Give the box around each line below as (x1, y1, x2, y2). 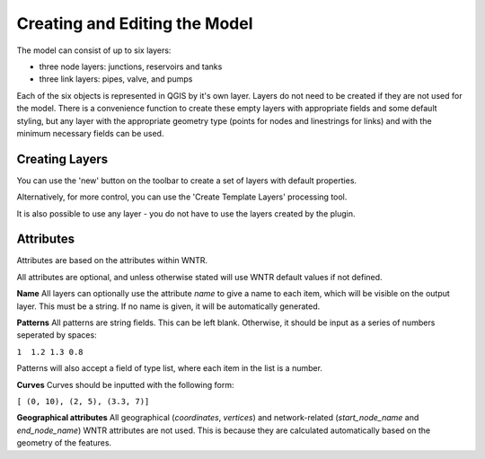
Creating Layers (16, 151, 108, 166)
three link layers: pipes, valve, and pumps (39, 74, 193, 84)
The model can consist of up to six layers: (16, 45, 172, 56)
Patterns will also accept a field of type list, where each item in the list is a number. (16, 363, 323, 374)
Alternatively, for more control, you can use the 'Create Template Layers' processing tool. (16, 191, 348, 202)
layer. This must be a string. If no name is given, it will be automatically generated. (16, 301, 321, 312)
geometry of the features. (16, 437, 112, 448)
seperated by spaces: (16, 330, 98, 340)
